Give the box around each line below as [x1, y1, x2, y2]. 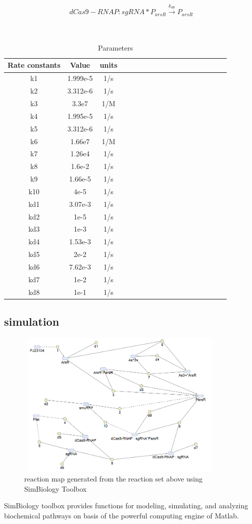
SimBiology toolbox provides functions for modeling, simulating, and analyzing [4, 500, 248, 511]
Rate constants [8, 60, 61, 70]
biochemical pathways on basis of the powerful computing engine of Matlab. [4, 510, 239, 520]
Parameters [98, 42, 133, 53]
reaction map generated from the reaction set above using [24, 473, 203, 484]
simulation [4, 314, 60, 329]
